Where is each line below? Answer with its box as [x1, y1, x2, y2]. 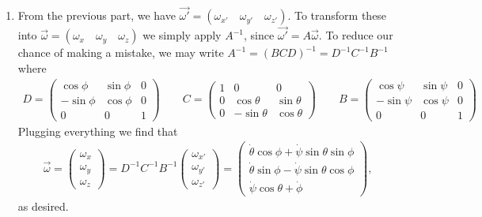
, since [243, 27, 275, 43]
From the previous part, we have [17, 7, 176, 24]
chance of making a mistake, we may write [17, 44, 224, 61]
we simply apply [142, 27, 222, 43]
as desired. [17, 198, 69, 215]
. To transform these [287, 7, 387, 24]
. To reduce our [318, 27, 393, 43]
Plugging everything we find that [17, 122, 178, 139]
